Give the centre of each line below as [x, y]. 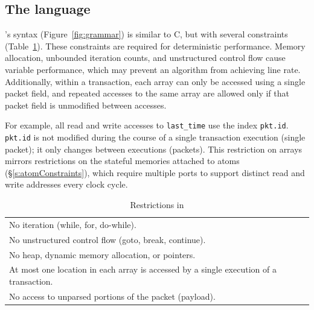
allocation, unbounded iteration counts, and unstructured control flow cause [145, 58]
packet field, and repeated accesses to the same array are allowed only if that [147, 93]
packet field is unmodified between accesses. [86, 105]
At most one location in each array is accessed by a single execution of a [143, 269]
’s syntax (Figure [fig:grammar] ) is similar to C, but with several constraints [146, 34]
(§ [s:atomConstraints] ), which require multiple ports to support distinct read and [155, 172]
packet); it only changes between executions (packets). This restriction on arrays [154, 149]
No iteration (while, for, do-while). [73, 224]
